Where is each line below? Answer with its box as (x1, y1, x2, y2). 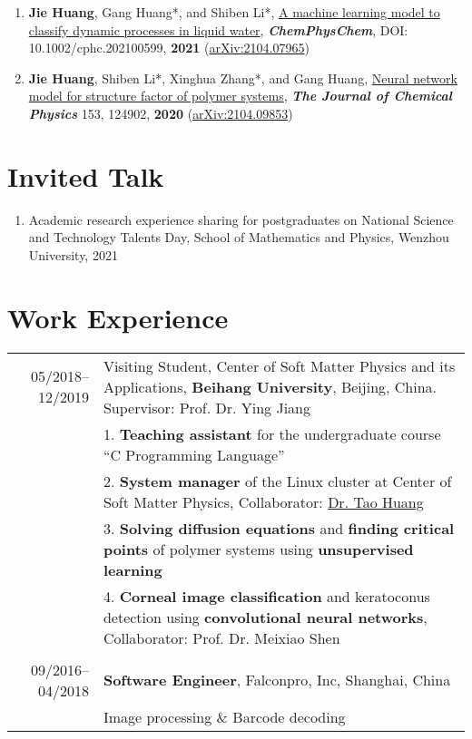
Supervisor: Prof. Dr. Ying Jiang (103, 396, 311, 418)
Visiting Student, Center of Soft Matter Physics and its (103, 355, 456, 376)
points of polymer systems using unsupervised (103, 538, 414, 559)
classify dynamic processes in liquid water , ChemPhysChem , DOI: (28, 20, 408, 39)
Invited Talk (7, 157, 164, 194)
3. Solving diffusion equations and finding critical (103, 517, 455, 539)
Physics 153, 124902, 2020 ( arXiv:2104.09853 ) (28, 103, 293, 122)
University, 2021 (28, 245, 118, 264)
